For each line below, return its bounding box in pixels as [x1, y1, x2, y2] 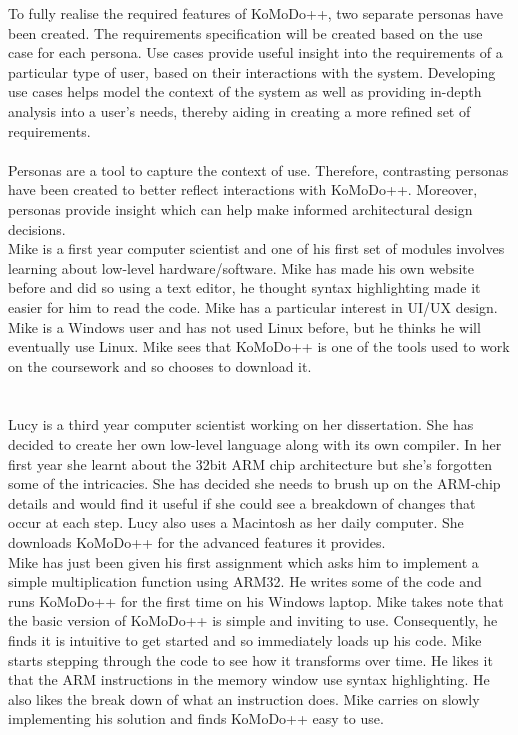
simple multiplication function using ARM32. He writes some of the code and [8, 571, 482, 592]
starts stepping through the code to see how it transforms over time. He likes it [8, 649, 493, 670]
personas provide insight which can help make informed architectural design [8, 198, 473, 219]
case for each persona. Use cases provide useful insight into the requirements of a [8, 42, 503, 63]
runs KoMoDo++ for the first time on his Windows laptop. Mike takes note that [8, 590, 504, 611]
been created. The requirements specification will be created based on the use [8, 22, 483, 43]
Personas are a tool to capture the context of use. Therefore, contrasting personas [8, 159, 509, 180]
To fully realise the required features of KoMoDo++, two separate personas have [8, 3, 504, 23]
